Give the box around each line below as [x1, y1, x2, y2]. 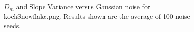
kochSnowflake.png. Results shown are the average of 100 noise [4, 11, 190, 21]
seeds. [4, 20, 21, 31]
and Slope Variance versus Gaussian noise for [16, 1, 150, 11]
